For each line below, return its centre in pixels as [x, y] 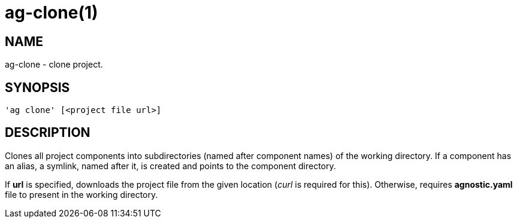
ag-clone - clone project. [54, 65]
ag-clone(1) [52, 13]
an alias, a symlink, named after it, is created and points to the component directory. [170, 166]
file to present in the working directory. [81, 194]
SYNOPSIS [37, 87]
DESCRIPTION [48, 133]
